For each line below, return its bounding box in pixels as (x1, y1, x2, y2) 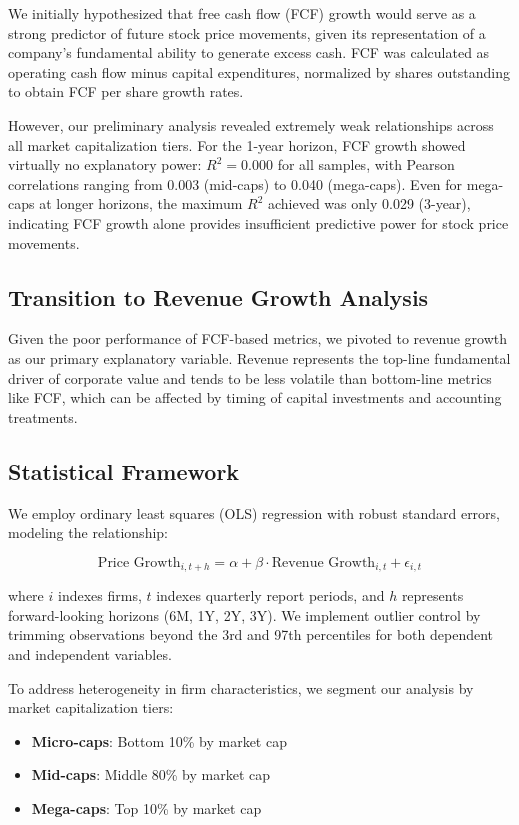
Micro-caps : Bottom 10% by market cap (31, 730, 287, 751)
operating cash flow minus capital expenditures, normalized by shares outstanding (8, 61, 510, 82)
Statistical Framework (8, 455, 240, 486)
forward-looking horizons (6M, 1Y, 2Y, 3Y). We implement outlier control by (8, 604, 481, 625)
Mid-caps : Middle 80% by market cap (31, 764, 271, 785)
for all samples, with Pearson (277, 154, 455, 175)
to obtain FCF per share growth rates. (8, 81, 244, 102)
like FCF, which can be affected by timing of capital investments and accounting (8, 387, 502, 408)
